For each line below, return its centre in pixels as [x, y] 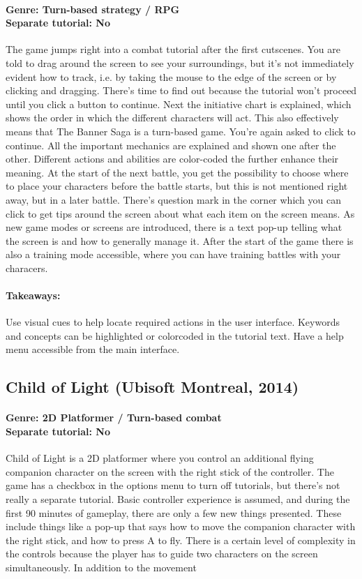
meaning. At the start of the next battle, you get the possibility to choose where [177, 172]
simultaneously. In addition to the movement [101, 567]
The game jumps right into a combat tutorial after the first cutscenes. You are [173, 49]
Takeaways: [33, 295]
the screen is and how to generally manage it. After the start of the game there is [180, 240]
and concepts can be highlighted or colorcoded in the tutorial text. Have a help [175, 335]
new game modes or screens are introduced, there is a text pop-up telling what [174, 227]
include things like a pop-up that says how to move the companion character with [181, 526]
